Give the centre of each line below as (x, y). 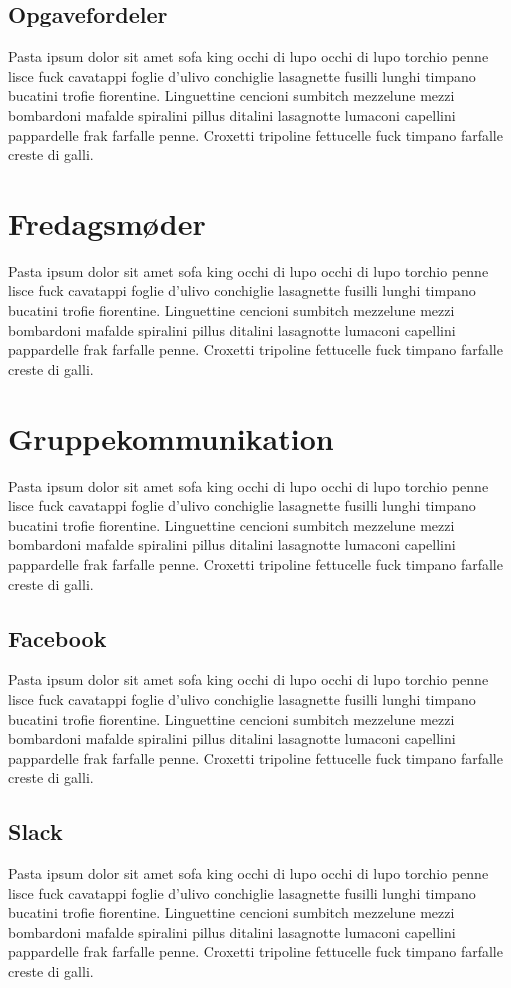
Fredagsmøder (107, 222)
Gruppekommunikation (171, 437)
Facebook (57, 637)
